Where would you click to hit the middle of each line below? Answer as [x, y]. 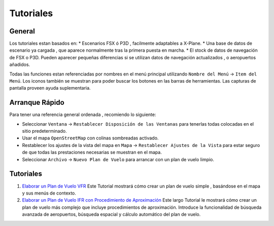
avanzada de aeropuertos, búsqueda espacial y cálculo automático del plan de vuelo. [111, 214]
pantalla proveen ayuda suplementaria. [50, 88]
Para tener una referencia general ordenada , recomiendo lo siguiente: [83, 115]
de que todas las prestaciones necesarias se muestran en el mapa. [92, 153]
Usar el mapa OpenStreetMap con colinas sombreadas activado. [90, 138]
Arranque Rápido [37, 103]
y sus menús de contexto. [49, 193]
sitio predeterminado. [44, 131]
